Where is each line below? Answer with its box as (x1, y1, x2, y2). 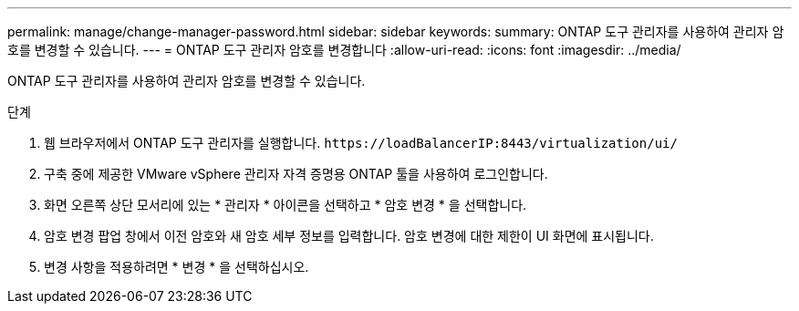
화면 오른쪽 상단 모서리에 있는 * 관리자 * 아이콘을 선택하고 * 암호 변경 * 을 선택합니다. (44, 197, 527, 213)
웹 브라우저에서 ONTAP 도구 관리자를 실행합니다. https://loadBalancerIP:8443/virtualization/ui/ (44, 135, 678, 150)
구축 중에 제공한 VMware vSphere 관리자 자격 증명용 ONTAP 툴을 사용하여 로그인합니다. (44, 166, 548, 181)
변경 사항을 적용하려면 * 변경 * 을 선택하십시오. (44, 259, 309, 275)
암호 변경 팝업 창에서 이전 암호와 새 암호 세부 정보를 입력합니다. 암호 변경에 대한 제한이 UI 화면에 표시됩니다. (44, 228, 654, 244)
